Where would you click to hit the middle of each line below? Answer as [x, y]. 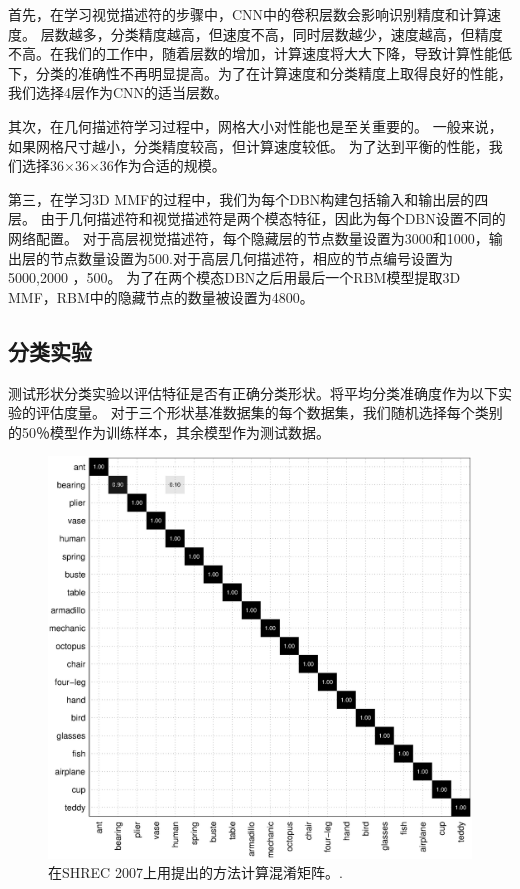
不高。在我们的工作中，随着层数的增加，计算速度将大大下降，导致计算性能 [253, 53]
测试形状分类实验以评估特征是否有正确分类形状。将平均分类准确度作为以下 [253, 392]
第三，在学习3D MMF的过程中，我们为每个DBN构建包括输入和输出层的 [241, 198]
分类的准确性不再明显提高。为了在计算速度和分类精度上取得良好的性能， [273, 72]
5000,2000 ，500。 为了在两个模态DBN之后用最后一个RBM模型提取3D [234, 277]
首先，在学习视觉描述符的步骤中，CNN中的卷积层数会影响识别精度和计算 [248, 14]
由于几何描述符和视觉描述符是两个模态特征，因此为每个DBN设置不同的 [273, 218]
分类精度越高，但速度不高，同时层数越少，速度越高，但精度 [306, 33]
